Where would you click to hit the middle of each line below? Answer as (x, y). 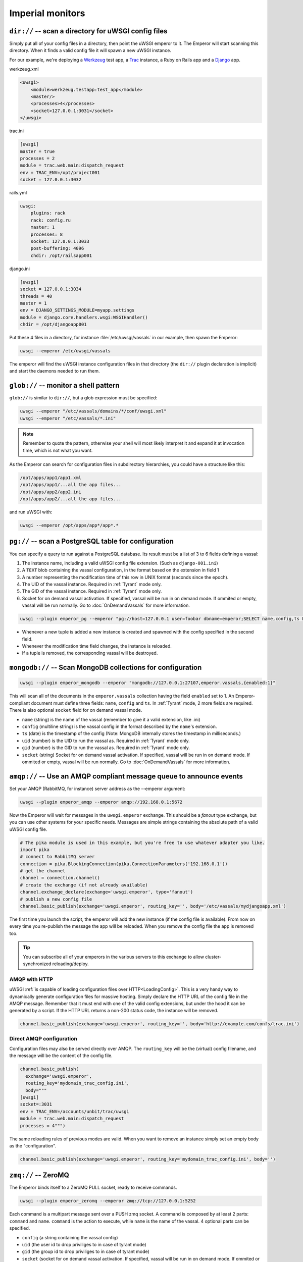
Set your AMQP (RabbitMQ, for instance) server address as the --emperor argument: (97, 788)
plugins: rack (48, 213)
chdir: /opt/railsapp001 (61, 255)
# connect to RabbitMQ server (57, 857)
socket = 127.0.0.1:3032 (51, 180)
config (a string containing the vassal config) (70, 1237)
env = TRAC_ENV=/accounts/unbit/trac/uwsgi (75, 1111)
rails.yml (18, 193)
